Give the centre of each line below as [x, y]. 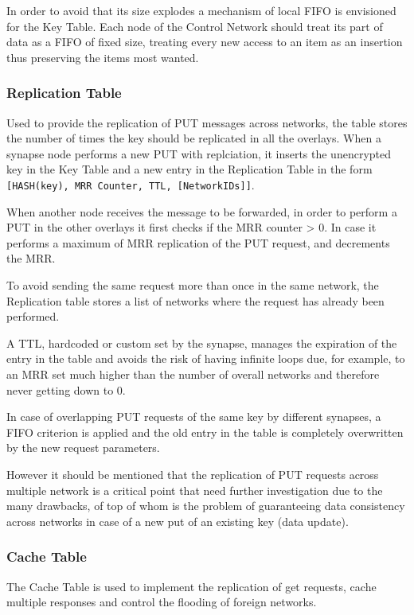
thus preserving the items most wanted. [103, 57]
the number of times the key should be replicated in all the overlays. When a [194, 138]
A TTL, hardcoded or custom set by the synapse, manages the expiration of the [202, 343]
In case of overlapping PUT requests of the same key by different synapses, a [194, 416]
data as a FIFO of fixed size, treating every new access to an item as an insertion [205, 42]
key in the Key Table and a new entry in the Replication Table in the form [189, 169]
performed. [33, 316]
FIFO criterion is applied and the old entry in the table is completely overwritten [205, 432]
